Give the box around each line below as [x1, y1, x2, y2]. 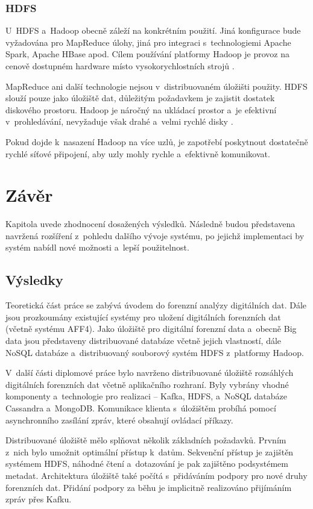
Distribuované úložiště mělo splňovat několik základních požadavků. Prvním [5, 434, 286, 446]
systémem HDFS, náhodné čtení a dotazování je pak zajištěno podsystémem [5, 457, 288, 470]
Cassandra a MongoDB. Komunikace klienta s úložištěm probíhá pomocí [5, 402, 276, 414]
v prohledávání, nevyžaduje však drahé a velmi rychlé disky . [5, 115, 233, 128]
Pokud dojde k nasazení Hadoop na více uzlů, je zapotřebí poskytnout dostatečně [5, 135, 308, 148]
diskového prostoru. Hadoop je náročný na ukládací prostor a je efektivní [5, 103, 277, 116]
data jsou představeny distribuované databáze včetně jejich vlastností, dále [5, 334, 282, 347]
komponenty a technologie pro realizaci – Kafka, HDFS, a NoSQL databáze [5, 390, 287, 402]
